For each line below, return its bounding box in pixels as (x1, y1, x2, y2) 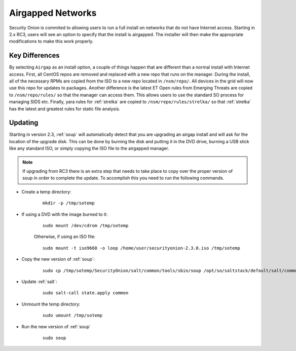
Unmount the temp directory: (21, 301, 81, 307)
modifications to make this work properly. (9, 39, 94, 44)
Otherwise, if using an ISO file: (34, 234, 96, 239)
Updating (9, 118, 38, 127)
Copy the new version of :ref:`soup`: (21, 256, 95, 262)
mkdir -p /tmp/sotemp (42, 200, 95, 206)
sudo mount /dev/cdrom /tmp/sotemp (42, 223, 129, 228)
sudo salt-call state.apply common (42, 290, 129, 296)
